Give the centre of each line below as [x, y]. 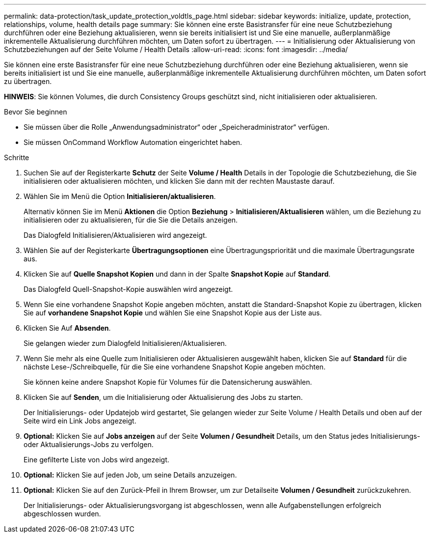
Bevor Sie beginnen [36, 112]
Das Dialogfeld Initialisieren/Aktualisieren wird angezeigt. [115, 235]
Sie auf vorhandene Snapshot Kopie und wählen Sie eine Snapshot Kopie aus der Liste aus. [173, 313]
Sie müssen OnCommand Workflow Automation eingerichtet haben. [133, 142]
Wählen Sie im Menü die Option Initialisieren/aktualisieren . [120, 196]
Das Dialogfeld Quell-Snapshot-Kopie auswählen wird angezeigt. [128, 289]
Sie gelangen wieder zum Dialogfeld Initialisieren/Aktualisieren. [125, 343]
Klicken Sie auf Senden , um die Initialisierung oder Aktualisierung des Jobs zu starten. [163, 397]
